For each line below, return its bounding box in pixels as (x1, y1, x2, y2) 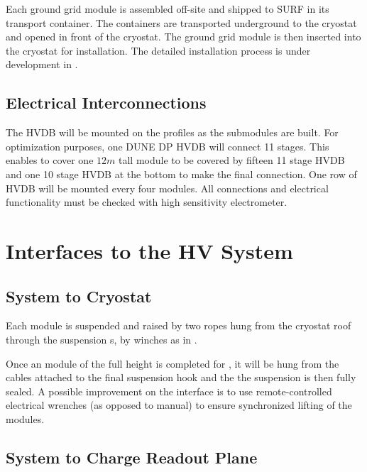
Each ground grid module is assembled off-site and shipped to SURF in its (6, 1, 329, 16)
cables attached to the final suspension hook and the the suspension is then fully (6, 370, 356, 385)
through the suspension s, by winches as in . (6, 331, 197, 346)
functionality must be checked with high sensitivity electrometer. (6, 194, 287, 209)
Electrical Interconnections (6, 92, 207, 114)
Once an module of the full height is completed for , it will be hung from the (6, 356, 339, 371)
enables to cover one (6, 153, 94, 168)
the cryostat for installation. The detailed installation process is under (6, 43, 311, 57)
